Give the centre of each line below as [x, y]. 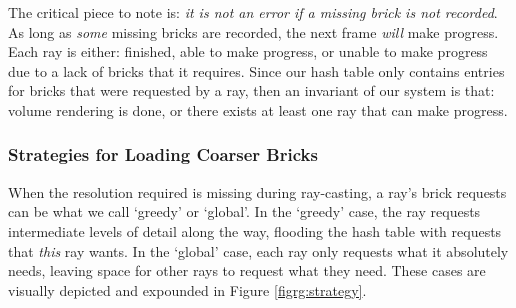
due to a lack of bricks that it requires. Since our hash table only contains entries [256, 70]
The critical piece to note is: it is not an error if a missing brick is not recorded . [253, 12]
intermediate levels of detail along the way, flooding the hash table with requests [255, 230]
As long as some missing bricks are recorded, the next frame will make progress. [253, 31]
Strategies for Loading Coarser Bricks [163, 154]
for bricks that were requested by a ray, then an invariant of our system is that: [251, 90]
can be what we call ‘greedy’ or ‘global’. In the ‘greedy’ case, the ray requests [244, 211]
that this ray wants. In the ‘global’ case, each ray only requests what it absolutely [258, 250]
